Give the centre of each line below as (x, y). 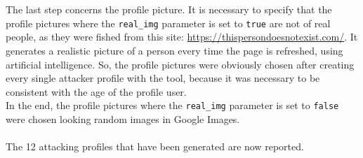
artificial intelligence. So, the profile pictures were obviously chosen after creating (180, 64)
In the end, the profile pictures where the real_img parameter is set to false (172, 105)
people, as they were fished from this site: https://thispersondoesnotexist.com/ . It (182, 37)
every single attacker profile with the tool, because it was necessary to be (163, 78)
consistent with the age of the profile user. (96, 91)
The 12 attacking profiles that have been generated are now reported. (155, 146)
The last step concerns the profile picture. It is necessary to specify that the (169, 9)
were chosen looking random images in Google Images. (123, 119)
